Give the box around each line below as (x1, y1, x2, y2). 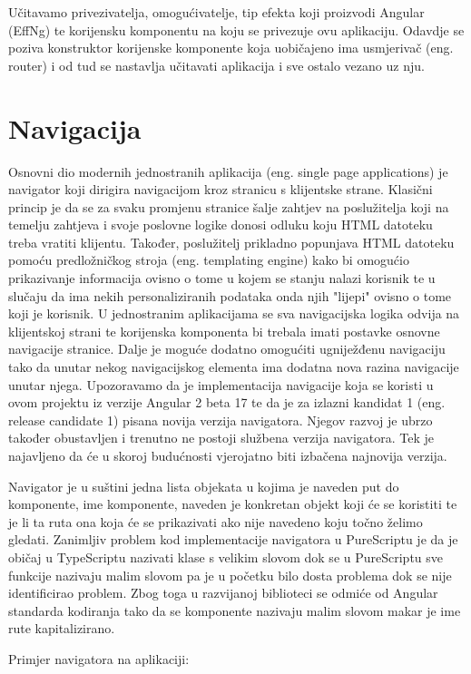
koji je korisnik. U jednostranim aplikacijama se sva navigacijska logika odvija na (8, 304, 460, 323)
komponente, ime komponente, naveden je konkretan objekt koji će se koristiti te (8, 494, 457, 513)
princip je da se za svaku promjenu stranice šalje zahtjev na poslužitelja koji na (8, 197, 449, 216)
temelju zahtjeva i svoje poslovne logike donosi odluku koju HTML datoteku (8, 215, 433, 234)
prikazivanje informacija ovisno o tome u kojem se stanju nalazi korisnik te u (8, 269, 436, 288)
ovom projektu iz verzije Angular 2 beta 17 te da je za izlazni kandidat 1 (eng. (8, 393, 446, 412)
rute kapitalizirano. (8, 619, 115, 638)
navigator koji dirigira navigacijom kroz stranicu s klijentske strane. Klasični (8, 180, 433, 199)
